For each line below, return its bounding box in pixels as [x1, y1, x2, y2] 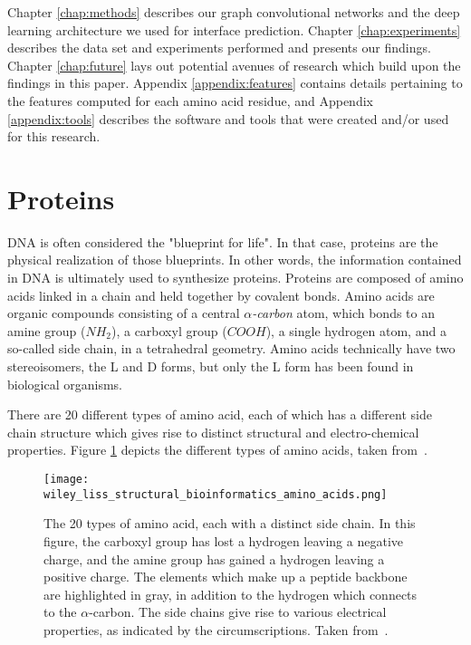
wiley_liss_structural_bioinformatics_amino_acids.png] [43, 487, 388, 501]
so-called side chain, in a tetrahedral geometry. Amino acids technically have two [7, 339, 456, 358]
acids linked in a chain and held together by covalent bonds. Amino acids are [7, 285, 435, 304]
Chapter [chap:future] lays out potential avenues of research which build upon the [7, 55, 461, 74]
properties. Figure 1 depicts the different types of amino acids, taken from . [7, 440, 428, 459]
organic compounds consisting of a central [7, 303, 240, 322]
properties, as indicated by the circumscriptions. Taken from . [43, 620, 389, 639]
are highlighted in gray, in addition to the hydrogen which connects [43, 584, 418, 603]
